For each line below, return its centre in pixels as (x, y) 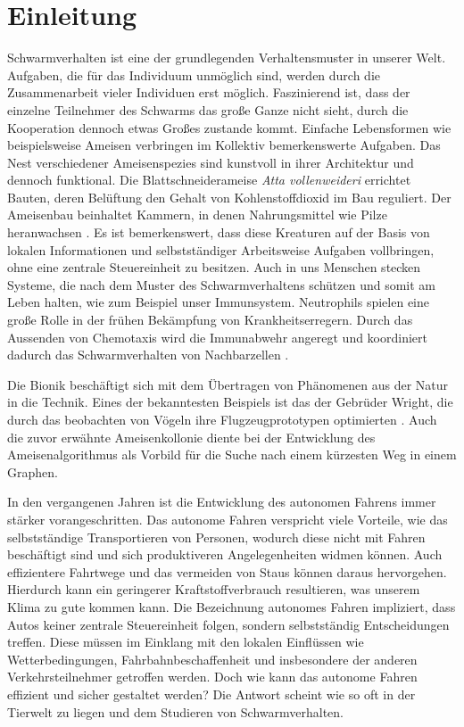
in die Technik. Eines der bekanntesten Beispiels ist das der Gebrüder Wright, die (230, 402)
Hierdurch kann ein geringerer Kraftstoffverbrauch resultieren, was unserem (214, 589)
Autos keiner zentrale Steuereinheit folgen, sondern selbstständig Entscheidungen (228, 624)
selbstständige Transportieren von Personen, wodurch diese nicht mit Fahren (216, 537)
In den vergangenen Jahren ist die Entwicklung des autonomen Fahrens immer (222, 502)
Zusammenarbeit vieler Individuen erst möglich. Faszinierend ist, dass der (209, 92)
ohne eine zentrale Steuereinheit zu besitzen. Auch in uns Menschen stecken (214, 267)
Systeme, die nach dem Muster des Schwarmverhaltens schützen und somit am (222, 284)
